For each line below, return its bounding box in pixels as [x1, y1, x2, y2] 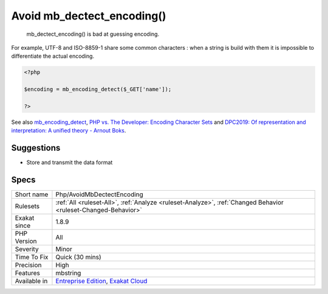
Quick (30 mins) [55, 253, 101, 261]
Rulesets [15, 202, 39, 211]
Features [15, 269, 41, 278]
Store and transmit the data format [26, 159, 113, 166]
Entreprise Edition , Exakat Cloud [55, 277, 148, 285]
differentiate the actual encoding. [11, 52, 94, 60]
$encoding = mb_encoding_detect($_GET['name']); [24, 86, 172, 93]
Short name [15, 190, 49, 199]
